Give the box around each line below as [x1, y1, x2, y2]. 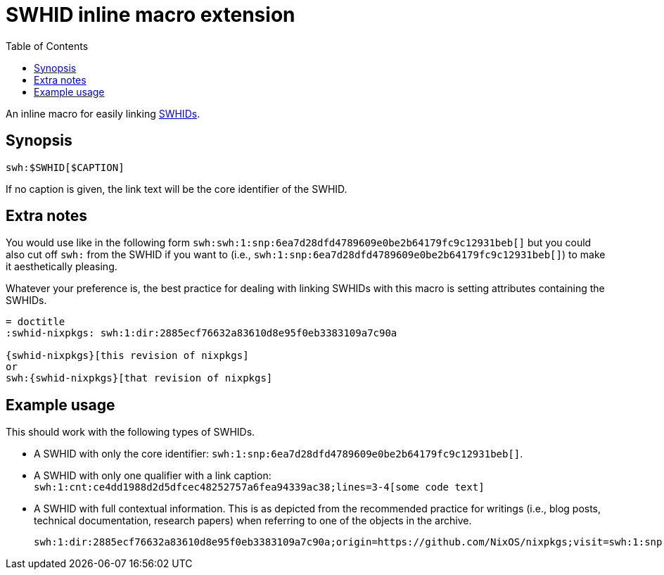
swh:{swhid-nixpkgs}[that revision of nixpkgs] [6, 372, 273, 384]
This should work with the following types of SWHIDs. [6, 426, 255, 438]
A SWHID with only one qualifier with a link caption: [34, 469, 272, 482]
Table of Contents [6, 39, 89, 52]
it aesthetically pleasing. [6, 260, 117, 273]
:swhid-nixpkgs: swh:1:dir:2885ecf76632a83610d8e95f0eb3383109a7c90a [6, 327, 397, 339]
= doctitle [6, 316, 65, 328]
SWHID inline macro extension [6, 3, 295, 27]
